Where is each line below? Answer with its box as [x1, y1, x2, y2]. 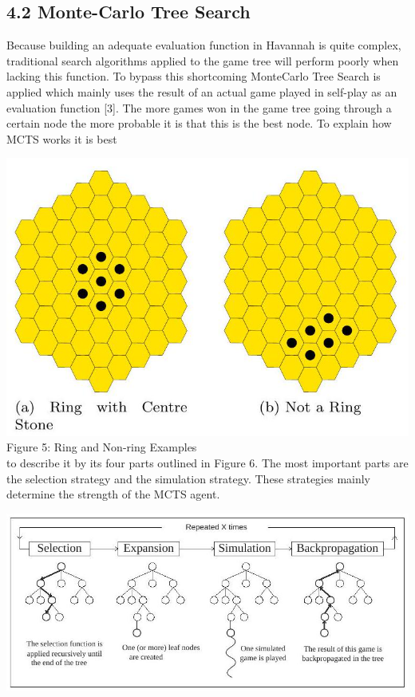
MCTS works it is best [6, 130, 117, 147]
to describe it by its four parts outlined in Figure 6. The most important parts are [6, 454, 409, 471]
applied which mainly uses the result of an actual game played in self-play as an [6, 83, 397, 100]
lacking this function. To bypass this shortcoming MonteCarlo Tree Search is [6, 68, 381, 85]
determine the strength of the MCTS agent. [6, 486, 220, 502]
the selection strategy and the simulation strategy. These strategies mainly [6, 470, 371, 486]
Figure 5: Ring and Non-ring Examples [6, 439, 197, 455]
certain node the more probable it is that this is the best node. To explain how [6, 115, 392, 132]
